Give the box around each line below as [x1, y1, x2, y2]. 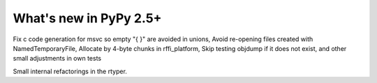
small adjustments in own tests [13, 54, 102, 63]
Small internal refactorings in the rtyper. [13, 67, 127, 75]
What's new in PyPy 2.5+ [13, 10, 162, 26]
